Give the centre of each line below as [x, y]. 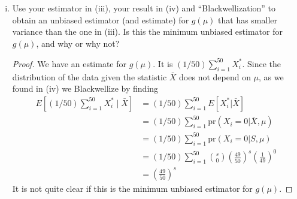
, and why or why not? [78, 43]
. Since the [262, 63]
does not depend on [215, 76]
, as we [271, 76]
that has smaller [248, 19]
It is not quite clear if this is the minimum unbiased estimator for [132, 188]
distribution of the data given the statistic [90, 76]
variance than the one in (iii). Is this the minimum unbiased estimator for [147, 31]
